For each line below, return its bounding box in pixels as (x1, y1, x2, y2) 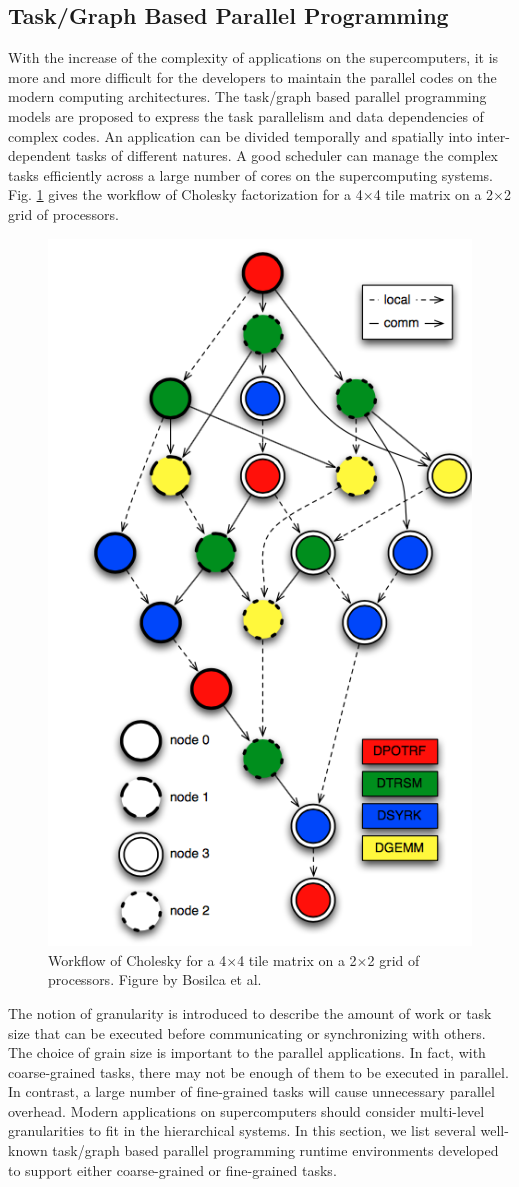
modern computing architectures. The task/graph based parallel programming (8, 86, 487, 107)
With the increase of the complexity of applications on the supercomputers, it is (8, 47, 499, 68)
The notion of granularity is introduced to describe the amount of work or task (8, 1002, 492, 1023)
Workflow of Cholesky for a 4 (48, 949, 227, 970)
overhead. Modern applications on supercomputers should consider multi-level (8, 1100, 485, 1121)
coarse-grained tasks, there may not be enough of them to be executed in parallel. (8, 1061, 509, 1082)
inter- (476, 125, 510, 146)
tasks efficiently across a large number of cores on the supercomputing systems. (8, 164, 493, 185)
